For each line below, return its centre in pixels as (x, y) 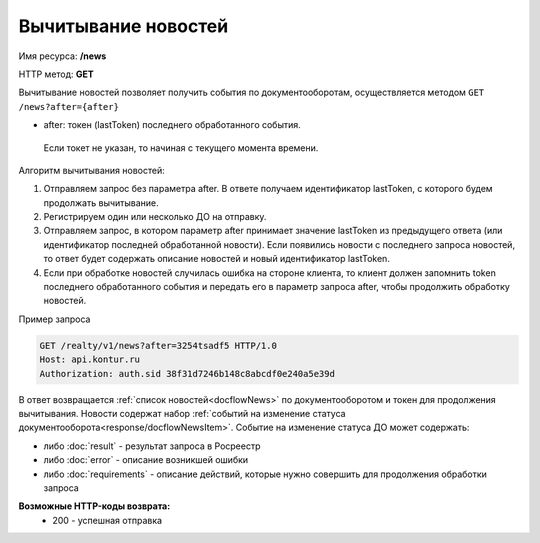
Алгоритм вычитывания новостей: (91, 170)
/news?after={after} (69, 106)
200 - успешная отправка (107, 520)
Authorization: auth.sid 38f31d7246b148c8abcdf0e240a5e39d (187, 373)
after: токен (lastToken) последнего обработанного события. (172, 125)
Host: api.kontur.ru (89, 359)
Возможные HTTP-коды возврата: (94, 506)
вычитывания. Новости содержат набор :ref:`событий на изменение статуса (182, 413)
